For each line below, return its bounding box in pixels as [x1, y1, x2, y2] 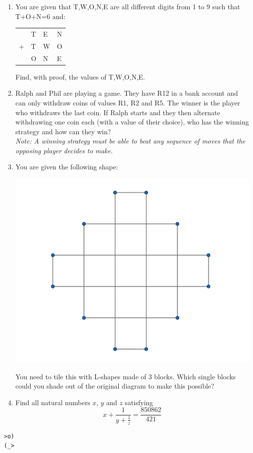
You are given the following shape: [15, 162, 118, 172]
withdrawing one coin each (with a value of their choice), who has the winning [15, 117, 249, 127]
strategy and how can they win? [15, 126, 111, 136]
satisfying [125, 397, 153, 407]
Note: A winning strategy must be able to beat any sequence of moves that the [15, 136, 245, 146]
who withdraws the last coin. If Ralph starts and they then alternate [15, 107, 220, 117]
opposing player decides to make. [15, 145, 113, 155]
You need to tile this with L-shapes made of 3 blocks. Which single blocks [15, 371, 236, 381]
